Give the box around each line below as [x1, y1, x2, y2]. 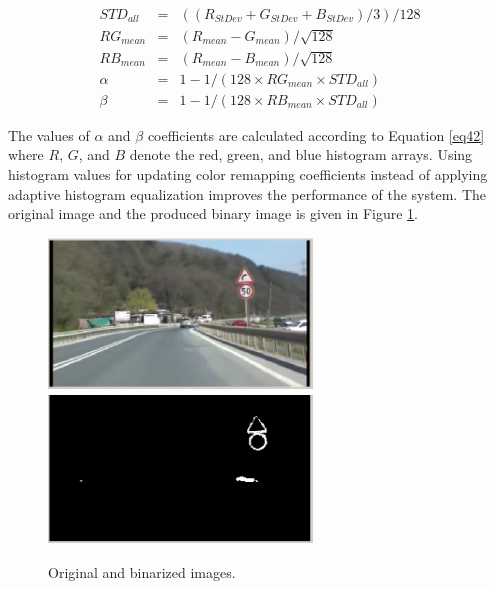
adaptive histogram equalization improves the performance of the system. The [8, 183, 487, 204]
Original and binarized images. [48, 562, 236, 583]
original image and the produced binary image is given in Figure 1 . [8, 203, 418, 224]
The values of [8, 124, 90, 145]
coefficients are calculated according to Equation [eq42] [147, 124, 485, 145]
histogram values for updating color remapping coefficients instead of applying [8, 163, 488, 184]
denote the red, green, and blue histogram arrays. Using [129, 144, 473, 165]
